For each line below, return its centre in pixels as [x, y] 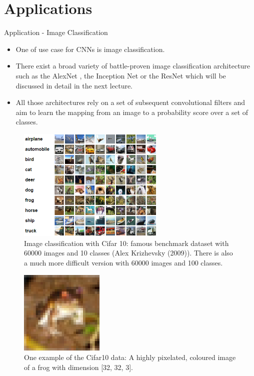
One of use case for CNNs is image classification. [90, 49]
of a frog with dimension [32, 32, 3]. [78, 367]
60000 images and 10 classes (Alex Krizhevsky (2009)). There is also [128, 253]
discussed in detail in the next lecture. [74, 85]
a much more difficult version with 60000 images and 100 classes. [123, 263]
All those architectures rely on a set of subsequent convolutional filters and [130, 102]
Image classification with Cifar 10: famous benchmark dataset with [126, 243]
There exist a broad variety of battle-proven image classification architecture [133, 66]
